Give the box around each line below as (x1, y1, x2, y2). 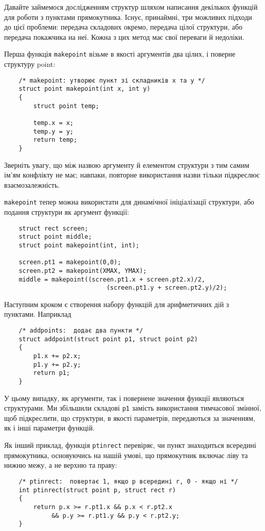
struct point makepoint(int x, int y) (18, 85, 151, 93)
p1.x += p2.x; (33, 352, 81, 360)
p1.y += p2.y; (33, 361, 81, 368)
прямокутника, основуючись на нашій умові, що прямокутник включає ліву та (4, 449, 248, 460)
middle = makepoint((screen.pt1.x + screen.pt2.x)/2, (18, 275, 205, 283)
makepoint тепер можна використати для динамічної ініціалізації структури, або (4, 196, 254, 207)
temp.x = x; (33, 119, 74, 127)
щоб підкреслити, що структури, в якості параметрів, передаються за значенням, (4, 412, 255, 423)
